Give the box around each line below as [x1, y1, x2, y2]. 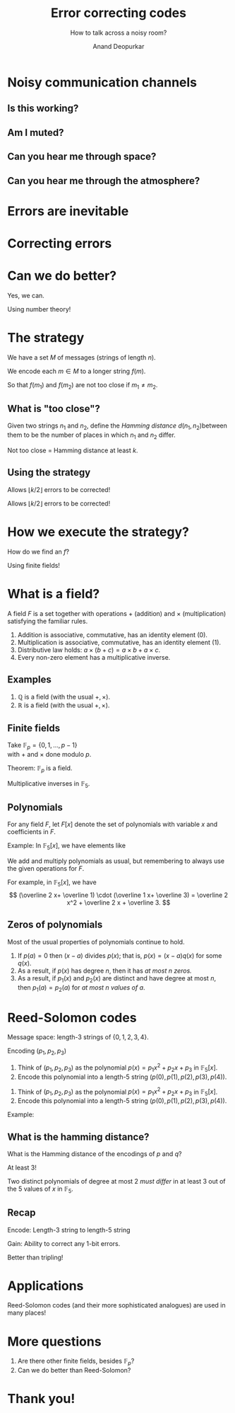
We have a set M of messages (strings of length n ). [7, 353, 157, 362]
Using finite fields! [7, 561, 60, 569]
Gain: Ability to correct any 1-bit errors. [7, 1239, 121, 1247]
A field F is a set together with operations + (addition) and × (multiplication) [7, 609, 227, 617]
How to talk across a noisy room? [70, 28, 167, 37]
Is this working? [7, 103, 79, 115]
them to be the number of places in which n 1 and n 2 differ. [7, 430, 176, 440]
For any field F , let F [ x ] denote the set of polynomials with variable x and [7, 820, 218, 829]
